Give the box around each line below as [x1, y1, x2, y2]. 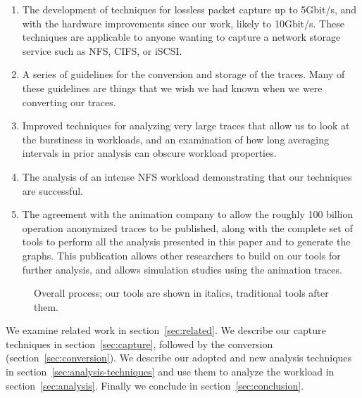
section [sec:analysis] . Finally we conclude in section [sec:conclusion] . [6, 378, 304, 392]
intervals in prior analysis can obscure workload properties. [22, 146, 277, 160]
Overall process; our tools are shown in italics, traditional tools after [34, 285, 329, 300]
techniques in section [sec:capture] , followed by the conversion [6, 336, 273, 351]
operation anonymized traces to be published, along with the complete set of [22, 220, 353, 235]
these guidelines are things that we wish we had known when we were [22, 80, 323, 95]
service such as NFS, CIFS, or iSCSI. [22, 43, 182, 58]
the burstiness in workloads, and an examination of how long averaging [22, 131, 330, 146]
